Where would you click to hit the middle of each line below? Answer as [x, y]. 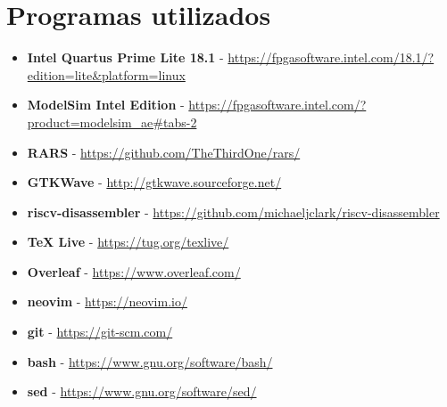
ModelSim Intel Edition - [106, 105]
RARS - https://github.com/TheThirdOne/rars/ [164, 152]
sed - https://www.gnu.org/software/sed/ [142, 391]
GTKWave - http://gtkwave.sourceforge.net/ [154, 182]
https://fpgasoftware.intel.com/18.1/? [331, 57]
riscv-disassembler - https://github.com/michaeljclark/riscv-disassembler [233, 212]
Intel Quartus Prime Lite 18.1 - [125, 57]
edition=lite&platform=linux [106, 74]
